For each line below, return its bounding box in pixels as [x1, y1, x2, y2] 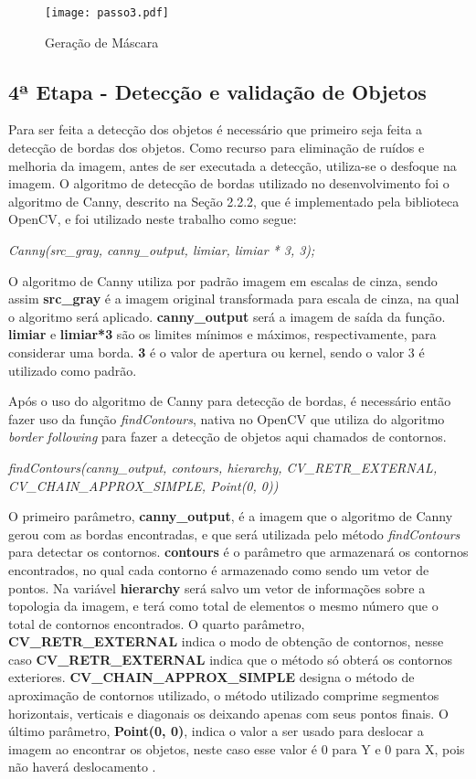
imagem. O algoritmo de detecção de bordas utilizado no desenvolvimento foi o [8, 174, 450, 193]
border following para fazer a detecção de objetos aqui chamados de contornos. [8, 427, 447, 446]
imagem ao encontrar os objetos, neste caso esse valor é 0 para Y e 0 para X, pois [8, 739, 465, 758]
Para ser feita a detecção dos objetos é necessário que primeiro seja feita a [8, 120, 423, 139]
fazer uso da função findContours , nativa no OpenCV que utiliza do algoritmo [8, 409, 445, 428]
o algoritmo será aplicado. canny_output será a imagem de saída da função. [8, 306, 446, 325]
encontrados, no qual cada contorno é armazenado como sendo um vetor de [8, 560, 429, 579]
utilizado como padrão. [8, 360, 137, 379]
